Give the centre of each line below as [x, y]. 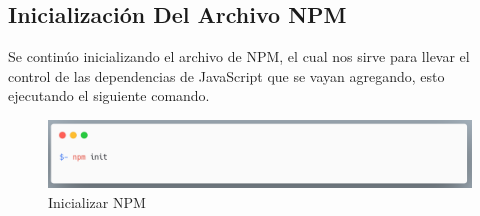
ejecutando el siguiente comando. [109, 95]
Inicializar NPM [97, 201]
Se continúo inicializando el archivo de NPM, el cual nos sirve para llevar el [239, 56]
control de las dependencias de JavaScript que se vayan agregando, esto [226, 75]
